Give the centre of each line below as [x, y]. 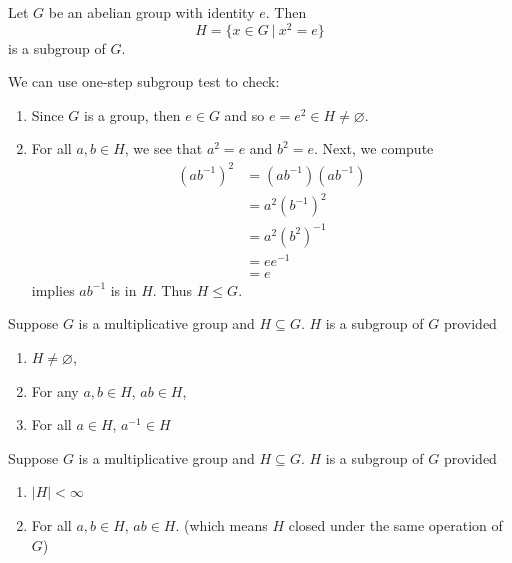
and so [244, 114]
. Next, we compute [373, 148]
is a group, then [132, 114]
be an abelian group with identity [151, 12]
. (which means [221, 524]
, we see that [163, 148]
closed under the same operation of [395, 524]
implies [53, 289]
